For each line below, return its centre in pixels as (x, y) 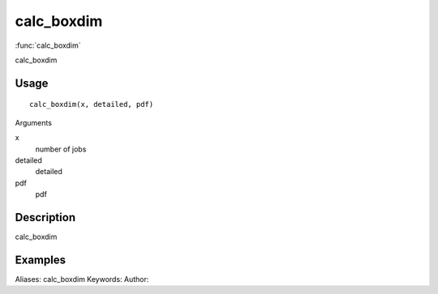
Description (45, 217)
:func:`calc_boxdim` (48, 45)
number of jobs (61, 149)
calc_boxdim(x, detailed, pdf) (92, 104)
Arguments (34, 122)
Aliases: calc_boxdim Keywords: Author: (82, 279)
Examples (41, 260)
